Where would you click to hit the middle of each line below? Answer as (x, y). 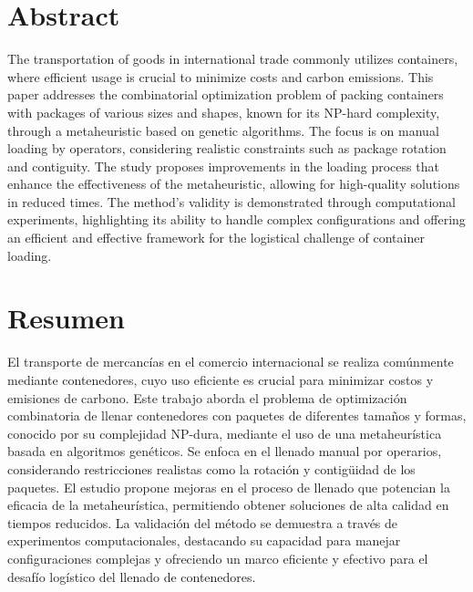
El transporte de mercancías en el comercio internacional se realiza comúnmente (231, 362)
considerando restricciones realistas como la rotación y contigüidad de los (211, 468)
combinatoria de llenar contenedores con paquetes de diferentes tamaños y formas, (237, 415)
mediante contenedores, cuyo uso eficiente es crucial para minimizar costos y (221, 379)
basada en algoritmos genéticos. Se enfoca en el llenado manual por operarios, (225, 451)
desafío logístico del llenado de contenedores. (132, 576)
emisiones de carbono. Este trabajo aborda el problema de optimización (207, 397)
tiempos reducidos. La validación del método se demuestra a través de (203, 522)
